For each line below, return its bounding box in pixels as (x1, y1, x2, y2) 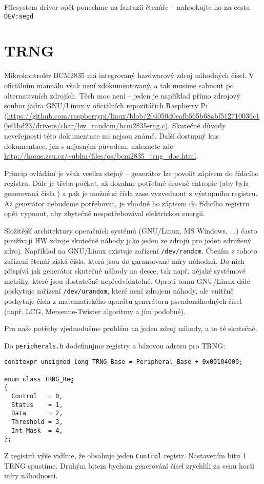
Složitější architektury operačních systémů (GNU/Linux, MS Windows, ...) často (4, 225, 257, 236)
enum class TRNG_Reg (4, 375, 74, 383)
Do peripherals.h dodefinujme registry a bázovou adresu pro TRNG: (4, 340, 226, 351)
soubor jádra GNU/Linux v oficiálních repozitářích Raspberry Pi (4, 100, 208, 111)
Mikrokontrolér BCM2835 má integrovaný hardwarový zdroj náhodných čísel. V (4, 70, 254, 81)
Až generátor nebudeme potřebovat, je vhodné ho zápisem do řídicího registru (4, 198, 249, 208)
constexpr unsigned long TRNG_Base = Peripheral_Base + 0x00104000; (4, 358, 243, 366)
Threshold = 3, (11, 418, 63, 425)
